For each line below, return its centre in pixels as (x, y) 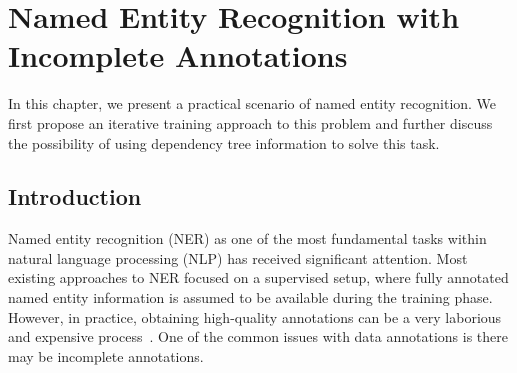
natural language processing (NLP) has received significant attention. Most (238, 257)
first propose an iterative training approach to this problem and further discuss (250, 122)
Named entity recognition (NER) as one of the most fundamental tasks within (247, 238)
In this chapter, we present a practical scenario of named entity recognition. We (252, 103)
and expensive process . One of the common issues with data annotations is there (258, 336)
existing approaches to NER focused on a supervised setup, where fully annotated (258, 277)
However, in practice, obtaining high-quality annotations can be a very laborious (255, 316)
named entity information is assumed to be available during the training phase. (250, 297)
